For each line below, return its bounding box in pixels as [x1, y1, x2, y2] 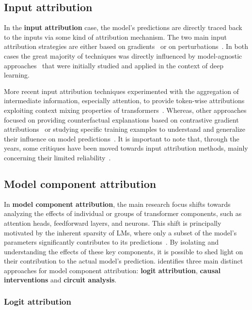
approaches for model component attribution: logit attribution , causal [4, 265, 221, 275]
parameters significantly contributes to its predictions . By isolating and [4, 237, 219, 247]
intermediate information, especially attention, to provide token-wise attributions [4, 95, 245, 106]
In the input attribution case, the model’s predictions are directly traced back [4, 22, 242, 32]
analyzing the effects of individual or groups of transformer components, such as [4, 208, 242, 218]
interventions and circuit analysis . [4, 275, 117, 285]
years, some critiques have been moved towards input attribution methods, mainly [4, 143, 248, 153]
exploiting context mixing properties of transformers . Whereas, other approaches [4, 105, 247, 115]
